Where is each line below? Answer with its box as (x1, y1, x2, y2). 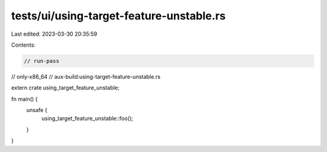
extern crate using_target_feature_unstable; (11, 84, 120, 91)
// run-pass (24, 58, 60, 64)
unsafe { (26, 107, 48, 114)
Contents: (11, 41, 36, 48)
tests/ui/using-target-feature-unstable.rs (11, 9, 226, 22)
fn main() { (11, 95, 38, 102)
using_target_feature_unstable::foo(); (41, 115, 133, 122)
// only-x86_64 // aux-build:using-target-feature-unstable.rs (11, 73, 160, 80)
